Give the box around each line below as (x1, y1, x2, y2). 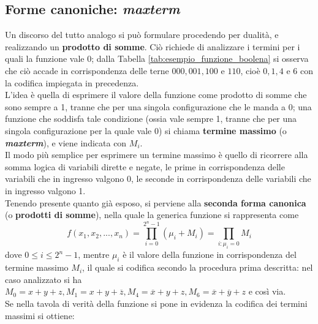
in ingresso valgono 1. (5, 184, 86, 197)
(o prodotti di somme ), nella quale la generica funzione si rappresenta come (5, 208, 299, 221)
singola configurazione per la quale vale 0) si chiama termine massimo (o (5, 124, 287, 137)
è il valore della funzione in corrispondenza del (123, 248, 297, 261)
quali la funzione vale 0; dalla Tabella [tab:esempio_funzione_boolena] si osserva (5, 52, 309, 65)
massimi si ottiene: (5, 309, 75, 322)
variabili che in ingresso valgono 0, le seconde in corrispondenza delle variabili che (5, 172, 311, 185)
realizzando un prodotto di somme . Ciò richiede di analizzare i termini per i (5, 40, 300, 53)
